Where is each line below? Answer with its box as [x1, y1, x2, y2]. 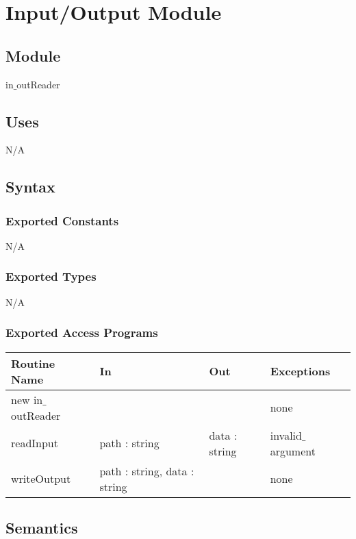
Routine [11, 355, 55, 371]
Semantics [5, 516, 78, 538]
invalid [270, 427, 302, 443]
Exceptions [270, 363, 331, 379]
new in [11, 391, 43, 408]
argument [270, 442, 316, 459]
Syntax [5, 176, 55, 197]
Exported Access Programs [5, 324, 158, 341]
